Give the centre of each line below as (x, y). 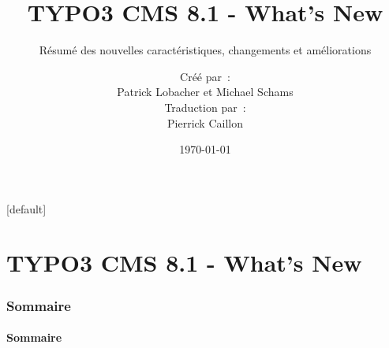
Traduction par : (205, 107)
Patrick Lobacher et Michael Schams (205, 92)
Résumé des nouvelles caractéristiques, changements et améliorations (205, 50)
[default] (26, 208)
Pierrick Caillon (205, 122)
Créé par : (205, 76)
